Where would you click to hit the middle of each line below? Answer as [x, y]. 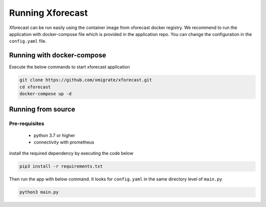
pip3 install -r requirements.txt [61, 166]
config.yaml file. [28, 41]
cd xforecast [35, 87]
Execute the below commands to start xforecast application [69, 67]
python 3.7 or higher [54, 135]
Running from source [42, 109]
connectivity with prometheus [64, 142]
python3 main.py [39, 192]
